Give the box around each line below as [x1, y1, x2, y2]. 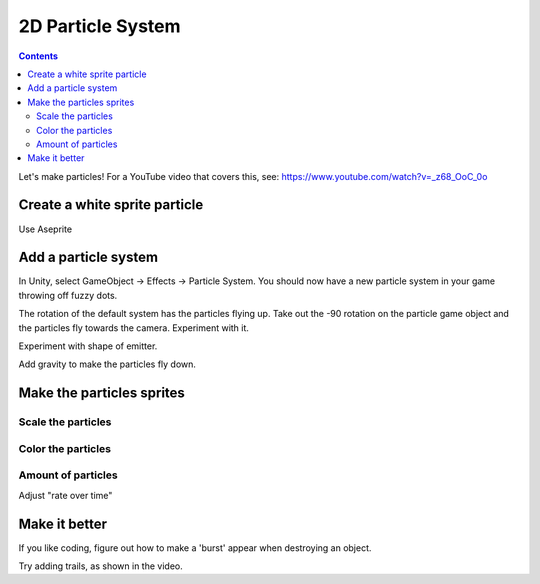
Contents [18, 50, 59, 62]
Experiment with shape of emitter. [18, 340, 158, 352]
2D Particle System [18, 15, 181, 37]
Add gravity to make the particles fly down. [18, 358, 197, 370]
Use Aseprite [18, 223, 73, 235]
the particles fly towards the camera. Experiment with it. [18, 321, 250, 334]
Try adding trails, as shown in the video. [18, 560, 184, 572]
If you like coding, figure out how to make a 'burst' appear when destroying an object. [18, 541, 372, 554]
